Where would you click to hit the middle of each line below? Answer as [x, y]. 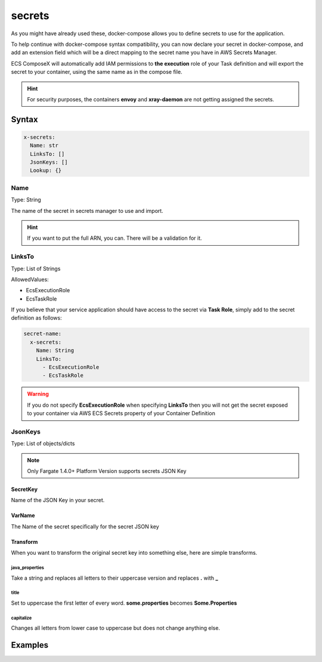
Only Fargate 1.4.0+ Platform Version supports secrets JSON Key [107, 471]
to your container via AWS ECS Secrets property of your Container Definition [121, 413]
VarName [23, 515]
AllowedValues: [30, 279]
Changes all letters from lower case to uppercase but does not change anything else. [116, 628]
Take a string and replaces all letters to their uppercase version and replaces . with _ [114, 578]
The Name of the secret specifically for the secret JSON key [85, 526]
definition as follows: [36, 318]
